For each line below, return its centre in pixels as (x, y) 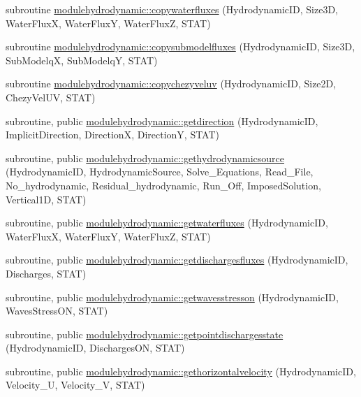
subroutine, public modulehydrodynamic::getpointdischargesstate (145, 334)
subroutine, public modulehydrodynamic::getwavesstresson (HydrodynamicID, (172, 297)
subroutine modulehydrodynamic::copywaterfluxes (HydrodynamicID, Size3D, (172, 9)
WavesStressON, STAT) (57, 311)
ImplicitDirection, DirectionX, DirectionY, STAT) (113, 135)
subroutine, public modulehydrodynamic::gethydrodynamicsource (145, 158)
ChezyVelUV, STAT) (51, 97)
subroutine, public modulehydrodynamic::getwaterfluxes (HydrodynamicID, (167, 223)
